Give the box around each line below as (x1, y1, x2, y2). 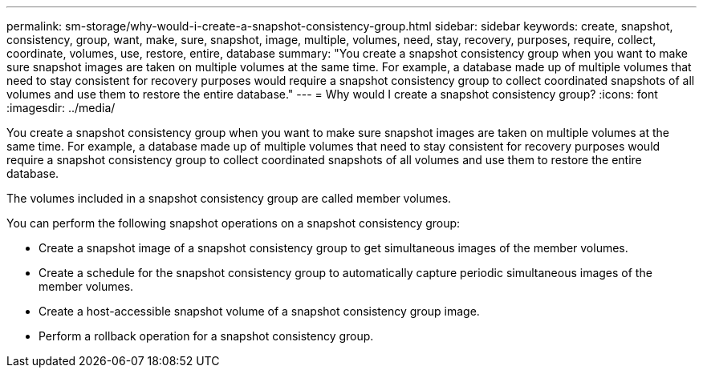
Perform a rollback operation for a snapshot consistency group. (39, 329, 374, 343)
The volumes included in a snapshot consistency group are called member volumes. (6, 191, 452, 205)
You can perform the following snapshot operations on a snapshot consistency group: (6, 216, 461, 230)
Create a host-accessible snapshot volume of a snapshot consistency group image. (39, 304, 480, 318)
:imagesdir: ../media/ (6, 101, 116, 115)
